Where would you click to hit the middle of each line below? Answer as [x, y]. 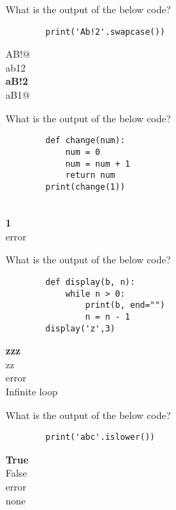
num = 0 [83, 152]
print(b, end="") [125, 305]
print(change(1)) [85, 187]
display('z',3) [80, 328]
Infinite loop [32, 391]
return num [90, 175]
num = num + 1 [97, 164]
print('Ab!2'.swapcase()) [105, 32]
